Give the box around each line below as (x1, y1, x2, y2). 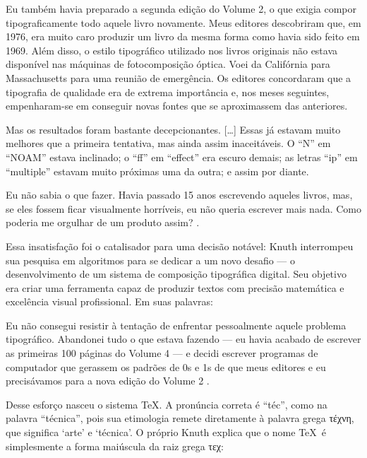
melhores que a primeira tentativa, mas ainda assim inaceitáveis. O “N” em (6, 136, 331, 151)
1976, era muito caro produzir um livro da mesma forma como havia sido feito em (6, 29, 360, 44)
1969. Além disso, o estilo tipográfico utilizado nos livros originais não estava (6, 42, 338, 57)
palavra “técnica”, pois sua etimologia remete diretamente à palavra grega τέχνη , (6, 411, 354, 425)
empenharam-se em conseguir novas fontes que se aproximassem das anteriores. (6, 98, 348, 113)
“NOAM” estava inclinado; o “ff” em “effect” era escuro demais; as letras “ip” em (6, 149, 358, 164)
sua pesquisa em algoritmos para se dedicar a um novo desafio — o (6, 252, 296, 267)
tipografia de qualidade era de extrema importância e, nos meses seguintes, (6, 84, 330, 99)
